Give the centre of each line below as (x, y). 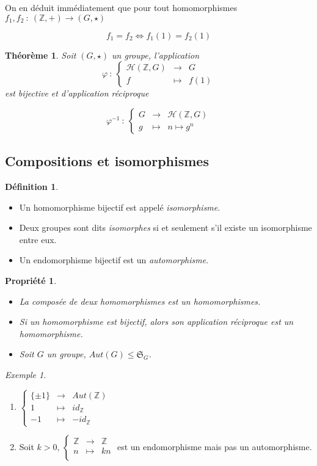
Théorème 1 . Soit (41, 55)
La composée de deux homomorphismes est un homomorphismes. (140, 301)
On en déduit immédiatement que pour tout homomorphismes (121, 7)
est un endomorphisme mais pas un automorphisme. (214, 447)
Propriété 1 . (31, 280)
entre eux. (38, 239)
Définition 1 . (32, 186)
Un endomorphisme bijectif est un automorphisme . (114, 260)
